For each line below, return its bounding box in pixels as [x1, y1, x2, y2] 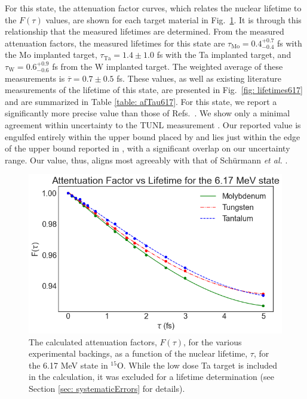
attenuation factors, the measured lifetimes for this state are [5, 36, 225, 49]
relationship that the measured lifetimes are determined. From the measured [5, 25, 284, 38]
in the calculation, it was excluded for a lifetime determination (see [29, 370, 274, 383]
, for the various [183, 335, 242, 348]
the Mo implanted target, [5, 48, 97, 61]
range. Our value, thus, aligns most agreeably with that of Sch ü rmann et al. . [5, 153, 288, 166]
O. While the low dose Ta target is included [116, 358, 278, 371]
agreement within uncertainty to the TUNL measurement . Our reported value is [5, 118, 301, 131]
